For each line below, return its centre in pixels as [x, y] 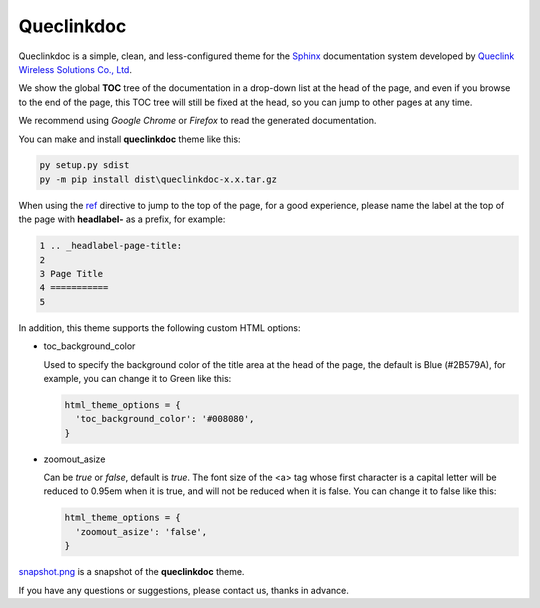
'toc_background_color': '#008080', [165, 419]
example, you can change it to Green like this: [137, 378]
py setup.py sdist [84, 165]
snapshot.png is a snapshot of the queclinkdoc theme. [131, 572]
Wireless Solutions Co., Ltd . [75, 69]
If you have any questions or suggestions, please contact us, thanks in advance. [183, 590]
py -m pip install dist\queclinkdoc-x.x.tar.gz [158, 179]
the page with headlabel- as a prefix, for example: [122, 219]
